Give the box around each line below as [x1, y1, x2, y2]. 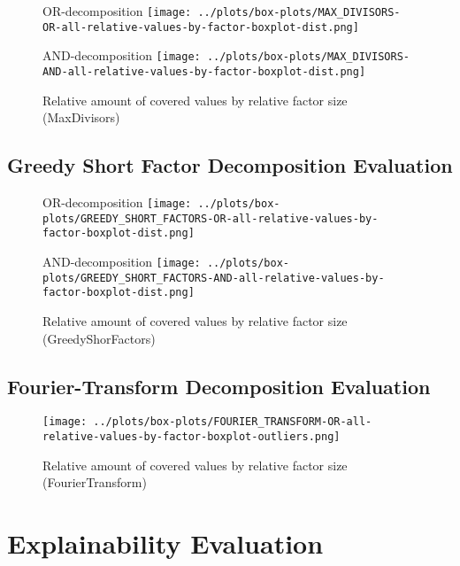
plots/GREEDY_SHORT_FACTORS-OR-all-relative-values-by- [42, 212, 379, 225]
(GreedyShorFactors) [42, 329, 156, 347]
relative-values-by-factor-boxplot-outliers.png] [42, 430, 341, 443]
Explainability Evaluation [7, 525, 324, 562]
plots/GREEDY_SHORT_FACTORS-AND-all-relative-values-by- [42, 271, 385, 284]
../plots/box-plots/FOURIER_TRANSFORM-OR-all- [93, 415, 372, 429]
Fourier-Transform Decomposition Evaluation [7, 372, 431, 399]
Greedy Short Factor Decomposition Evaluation [7, 151, 453, 179]
